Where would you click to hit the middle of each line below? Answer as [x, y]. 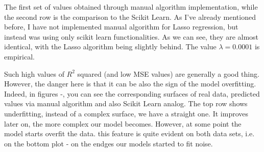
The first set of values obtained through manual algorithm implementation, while [131, 7]
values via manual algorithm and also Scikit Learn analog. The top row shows [126, 103]
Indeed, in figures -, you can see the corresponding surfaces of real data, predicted [132, 93]
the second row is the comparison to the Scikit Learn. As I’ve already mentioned [130, 17]
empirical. [19, 56]
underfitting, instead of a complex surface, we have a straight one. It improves [126, 113]
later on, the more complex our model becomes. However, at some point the [123, 123]
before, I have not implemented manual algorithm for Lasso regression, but [121, 27]
